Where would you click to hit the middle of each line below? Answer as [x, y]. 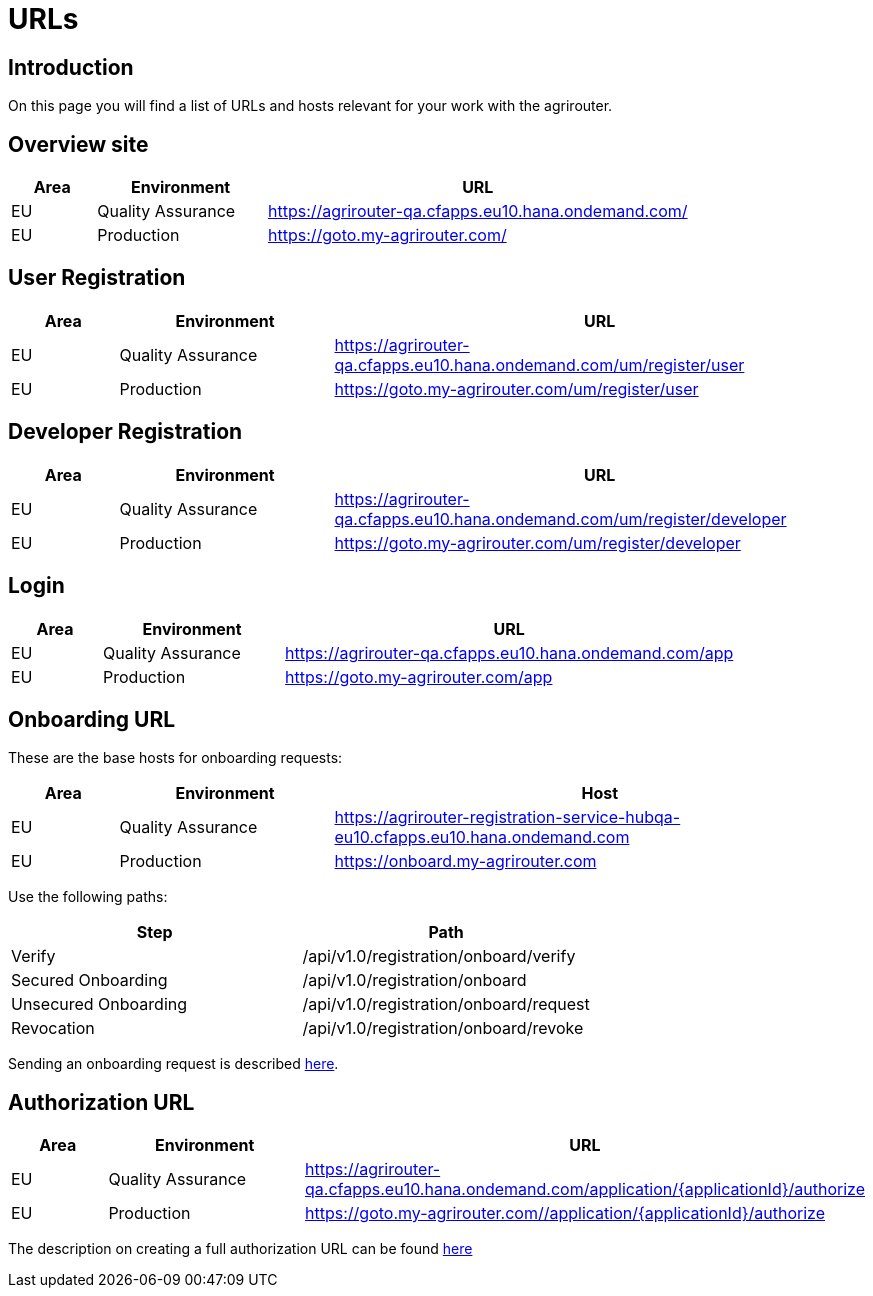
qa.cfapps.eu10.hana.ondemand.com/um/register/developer [560, 518]
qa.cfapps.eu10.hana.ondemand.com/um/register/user [539, 364]
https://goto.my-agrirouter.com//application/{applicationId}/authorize [565, 1213]
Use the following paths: [88, 897]
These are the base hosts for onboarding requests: [175, 758]
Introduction [71, 67]
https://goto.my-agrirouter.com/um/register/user [516, 388]
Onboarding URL [92, 719]
